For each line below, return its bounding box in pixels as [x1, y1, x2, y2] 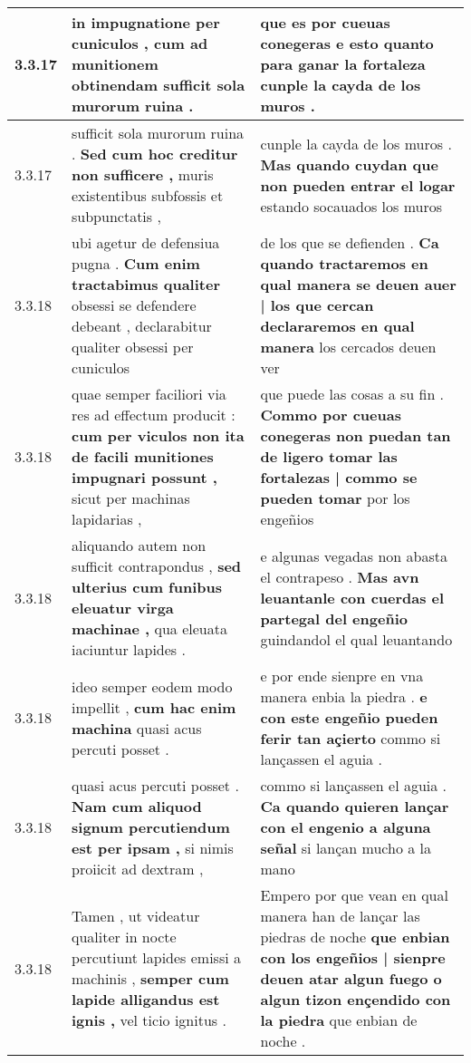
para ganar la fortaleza [260, 53, 426, 74]
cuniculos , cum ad [72, 33, 208, 53]
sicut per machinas [72, 488, 190, 508]
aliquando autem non [72, 535, 207, 556]
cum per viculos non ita [72, 425, 245, 446]
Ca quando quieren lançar [260, 796, 449, 817]
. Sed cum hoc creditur [72, 143, 238, 164]
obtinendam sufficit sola [72, 74, 245, 95]
